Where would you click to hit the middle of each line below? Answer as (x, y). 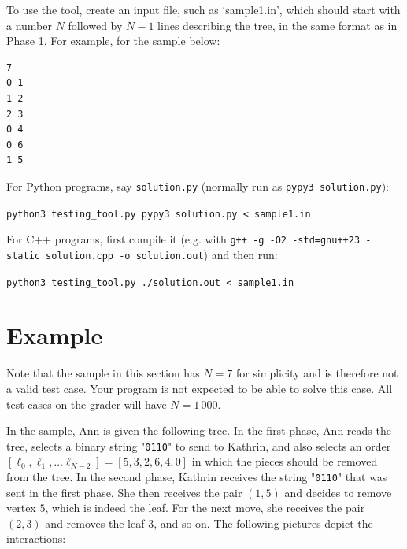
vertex (21, 508)
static (23, 256)
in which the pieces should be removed (285, 461)
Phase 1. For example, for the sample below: (113, 41)
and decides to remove (338, 492)
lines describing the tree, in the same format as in (277, 25)
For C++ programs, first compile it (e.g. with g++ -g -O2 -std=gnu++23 (183, 239)
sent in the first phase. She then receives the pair (124, 492)
